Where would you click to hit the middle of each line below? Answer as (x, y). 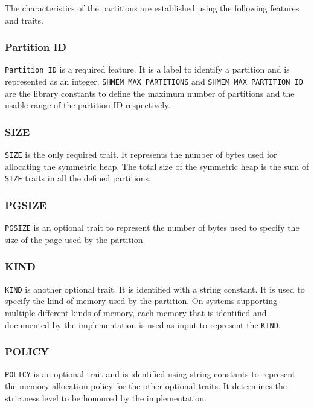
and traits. (24, 20)
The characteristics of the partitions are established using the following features (152, 8)
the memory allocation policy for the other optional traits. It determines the (146, 386)
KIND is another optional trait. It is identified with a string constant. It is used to (155, 289)
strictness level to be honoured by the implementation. (106, 397)
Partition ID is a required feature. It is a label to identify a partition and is (147, 69)
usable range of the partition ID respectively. (88, 105)
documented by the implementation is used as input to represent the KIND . (143, 324)
